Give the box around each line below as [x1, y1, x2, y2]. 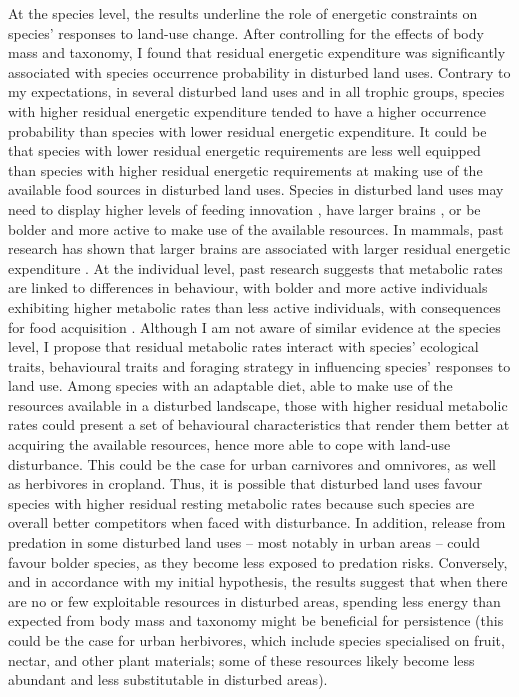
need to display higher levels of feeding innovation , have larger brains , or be [8, 198, 481, 219]
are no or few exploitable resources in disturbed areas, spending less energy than [8, 590, 501, 611]
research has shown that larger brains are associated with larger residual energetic [8, 238, 511, 259]
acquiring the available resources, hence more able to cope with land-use [8, 434, 451, 455]
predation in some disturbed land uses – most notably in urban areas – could [8, 532, 480, 553]
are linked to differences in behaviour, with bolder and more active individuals [8, 277, 488, 298]
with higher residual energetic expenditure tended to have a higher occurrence [8, 100, 486, 121]
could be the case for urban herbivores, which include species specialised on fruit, [8, 630, 505, 650]
